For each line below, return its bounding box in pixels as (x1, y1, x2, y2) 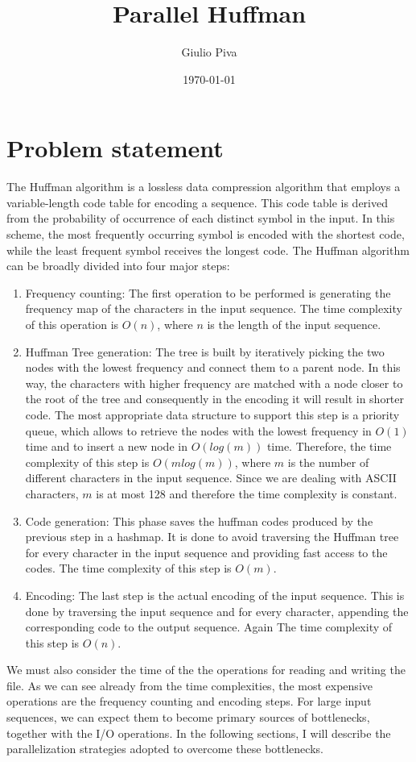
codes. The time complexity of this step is (25, 560, 232, 577)
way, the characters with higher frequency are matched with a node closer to (25, 374, 403, 391)
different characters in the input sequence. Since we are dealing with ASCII (25, 469, 397, 486)
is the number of (287, 453, 369, 470)
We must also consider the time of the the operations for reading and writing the (6, 661, 406, 678)
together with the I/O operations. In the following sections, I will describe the (6, 724, 391, 741)
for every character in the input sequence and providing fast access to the (25, 543, 388, 560)
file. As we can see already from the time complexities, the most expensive (6, 677, 373, 693)
